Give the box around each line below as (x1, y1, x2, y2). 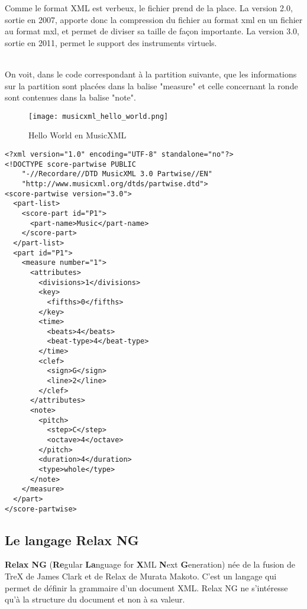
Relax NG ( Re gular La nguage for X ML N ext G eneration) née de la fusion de (5, 558, 296, 571)
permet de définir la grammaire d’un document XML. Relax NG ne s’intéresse (5, 581, 288, 594)
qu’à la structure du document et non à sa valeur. (5, 593, 185, 605)
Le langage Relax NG (5, 530, 139, 549)
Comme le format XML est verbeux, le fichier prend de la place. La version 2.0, (5, 2, 293, 14)
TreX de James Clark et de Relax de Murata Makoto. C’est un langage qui (5, 570, 277, 582)
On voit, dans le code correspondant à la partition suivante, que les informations (5, 67, 297, 80)
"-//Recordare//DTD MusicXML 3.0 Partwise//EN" (21, 170, 212, 179)
